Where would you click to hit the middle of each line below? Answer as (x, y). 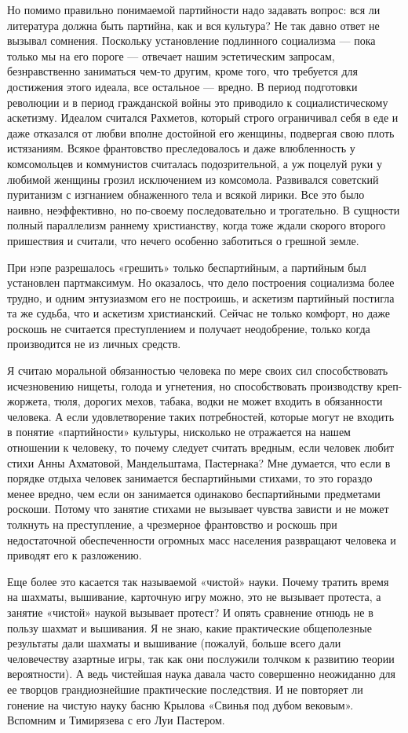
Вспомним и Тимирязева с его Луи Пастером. (116, 720)
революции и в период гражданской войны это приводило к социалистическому (198, 102)
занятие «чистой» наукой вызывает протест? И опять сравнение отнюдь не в (190, 612)
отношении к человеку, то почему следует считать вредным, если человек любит (201, 447)
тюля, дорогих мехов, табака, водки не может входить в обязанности (219, 401)
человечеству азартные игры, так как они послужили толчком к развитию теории (201, 658)
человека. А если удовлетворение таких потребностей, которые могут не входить (201, 416)
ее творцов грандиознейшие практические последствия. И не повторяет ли (185, 689)
